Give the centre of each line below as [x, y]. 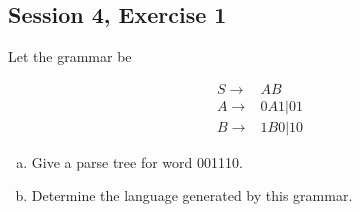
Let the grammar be [70, 56]
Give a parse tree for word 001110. [137, 161]
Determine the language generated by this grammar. [192, 195]
